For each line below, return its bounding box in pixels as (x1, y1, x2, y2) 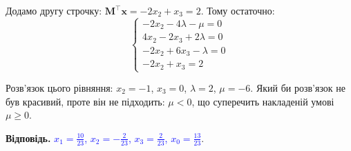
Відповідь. (6, 130, 51, 145)
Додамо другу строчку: (6, 3, 102, 17)
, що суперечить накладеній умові (191, 94, 334, 108)
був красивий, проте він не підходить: (6, 94, 165, 108)
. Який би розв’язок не (250, 81, 346, 95)
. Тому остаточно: (200, 3, 275, 17)
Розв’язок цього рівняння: (6, 81, 113, 95)
